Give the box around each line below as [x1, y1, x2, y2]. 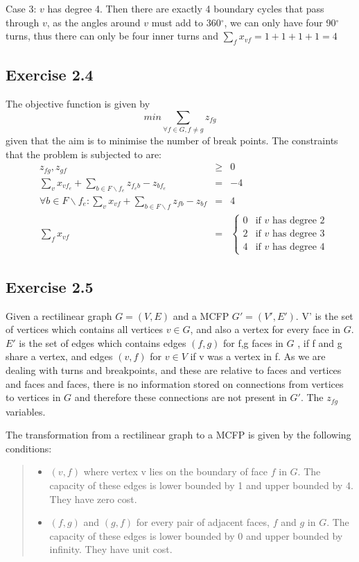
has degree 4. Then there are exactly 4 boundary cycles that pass [47, 1, 324, 15]
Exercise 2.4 [6, 64, 94, 85]
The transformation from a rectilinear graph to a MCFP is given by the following [6, 427, 351, 442]
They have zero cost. [49, 491, 137, 506]
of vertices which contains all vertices [6, 322, 163, 337]
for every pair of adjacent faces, [136, 515, 270, 529]
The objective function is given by [6, 96, 150, 111]
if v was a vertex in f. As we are [190, 349, 326, 364]
